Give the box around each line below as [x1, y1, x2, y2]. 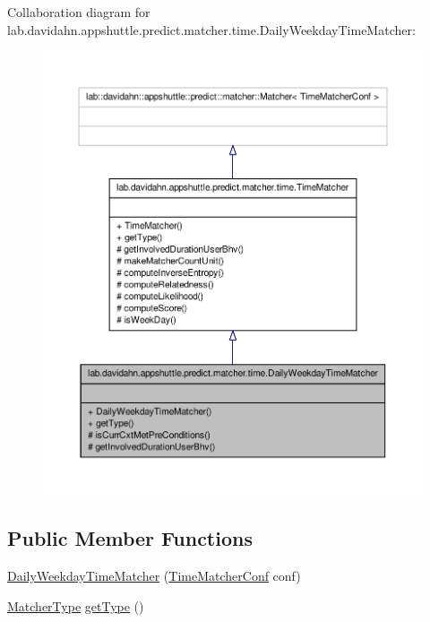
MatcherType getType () [7, 596, 144, 615]
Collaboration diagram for [7, 3, 150, 21]
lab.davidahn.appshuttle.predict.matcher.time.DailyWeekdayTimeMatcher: [7, 20, 416, 39]
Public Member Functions [7, 524, 253, 552]
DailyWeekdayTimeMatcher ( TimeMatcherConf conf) [7, 566, 301, 585]
